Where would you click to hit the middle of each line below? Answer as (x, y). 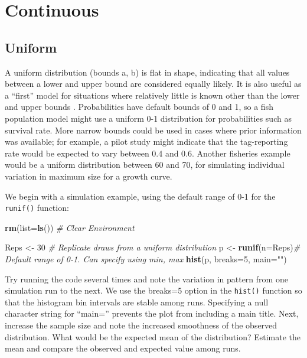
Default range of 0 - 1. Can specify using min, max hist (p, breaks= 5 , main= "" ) (146, 258)
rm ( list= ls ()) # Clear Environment (70, 227)
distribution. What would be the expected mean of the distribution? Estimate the (153, 336)
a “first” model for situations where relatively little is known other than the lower (152, 95)
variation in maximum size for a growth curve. (89, 176)
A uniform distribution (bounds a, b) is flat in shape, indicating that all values (147, 72)
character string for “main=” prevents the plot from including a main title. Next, (152, 313)
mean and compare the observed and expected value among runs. (123, 348)
